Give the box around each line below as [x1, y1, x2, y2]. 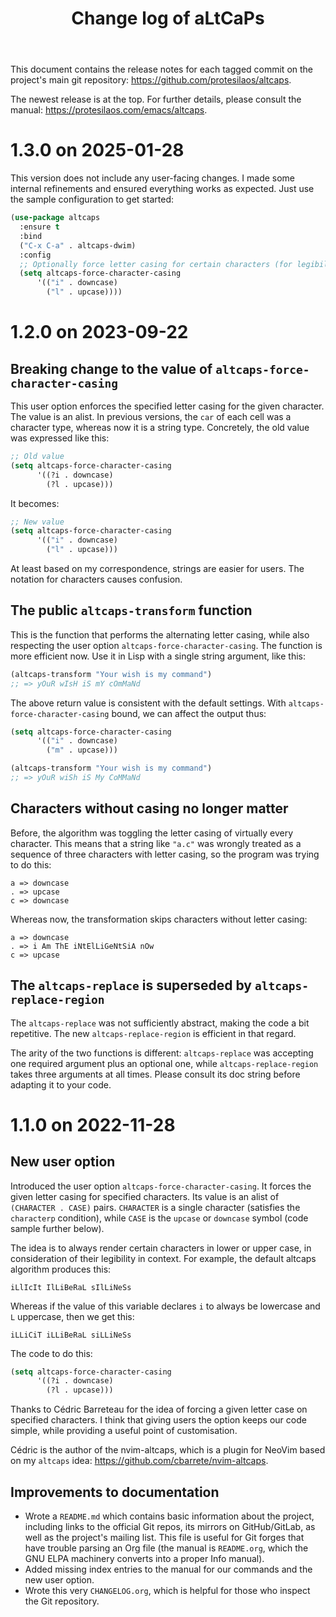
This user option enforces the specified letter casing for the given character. [10, 400, 325, 412]
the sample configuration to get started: [10, 193, 174, 206]
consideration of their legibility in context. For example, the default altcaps [10, 1252, 317, 1264]
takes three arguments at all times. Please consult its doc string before [10, 1068, 301, 1080]
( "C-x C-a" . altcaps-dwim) [19, 240, 137, 251]
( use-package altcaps [10, 213, 101, 223]
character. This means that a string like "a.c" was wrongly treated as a [10, 837, 302, 849]
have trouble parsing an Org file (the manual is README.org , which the [24, 1542, 309, 1554]
